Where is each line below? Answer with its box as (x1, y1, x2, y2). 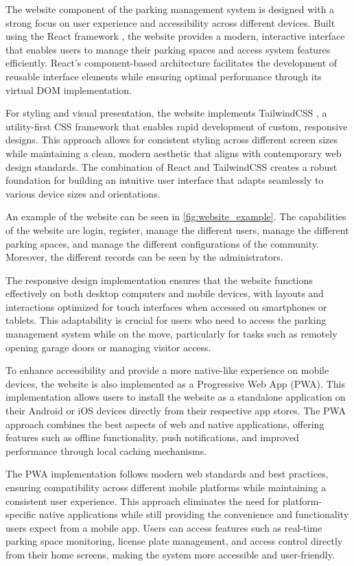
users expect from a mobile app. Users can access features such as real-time (5, 520, 322, 534)
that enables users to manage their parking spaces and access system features (5, 42, 331, 56)
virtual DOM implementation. (5, 82, 132, 97)
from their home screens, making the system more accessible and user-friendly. (5, 547, 335, 561)
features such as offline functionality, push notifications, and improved (5, 430, 299, 445)
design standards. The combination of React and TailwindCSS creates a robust (5, 159, 338, 174)
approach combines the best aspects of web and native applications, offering (5, 416, 324, 431)
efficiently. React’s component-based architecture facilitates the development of (5, 56, 338, 70)
